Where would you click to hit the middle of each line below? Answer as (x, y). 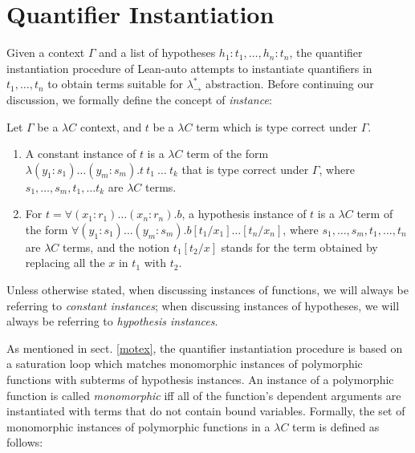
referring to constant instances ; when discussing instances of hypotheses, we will (203, 305)
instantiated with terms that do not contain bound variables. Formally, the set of (206, 411)
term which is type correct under (277, 126)
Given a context (46, 53)
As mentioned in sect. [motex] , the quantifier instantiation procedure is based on (205, 348)
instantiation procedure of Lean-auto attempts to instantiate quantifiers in (189, 68)
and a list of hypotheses (157, 53)
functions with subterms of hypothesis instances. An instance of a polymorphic (200, 380)
